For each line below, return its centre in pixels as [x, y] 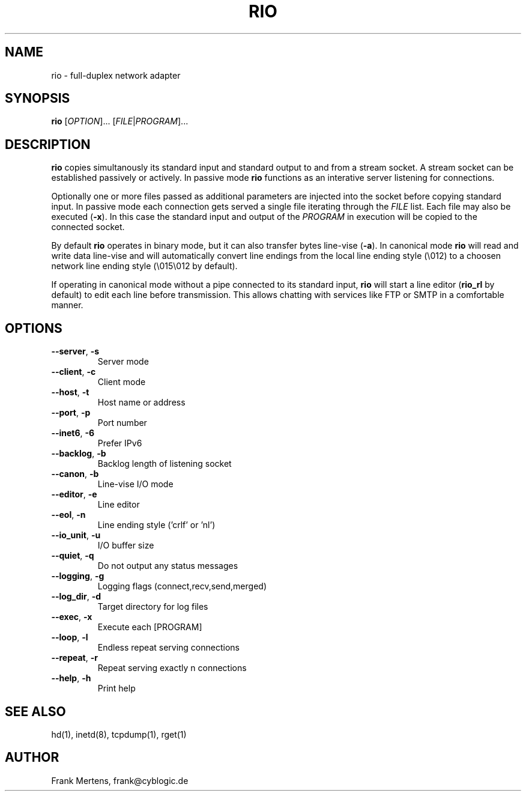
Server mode [123, 362]
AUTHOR [32, 758]
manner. [67, 305]
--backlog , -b [79, 454]
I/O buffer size [126, 545]
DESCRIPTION [48, 144]
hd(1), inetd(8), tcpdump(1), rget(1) [119, 734]
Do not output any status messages [168, 566]
